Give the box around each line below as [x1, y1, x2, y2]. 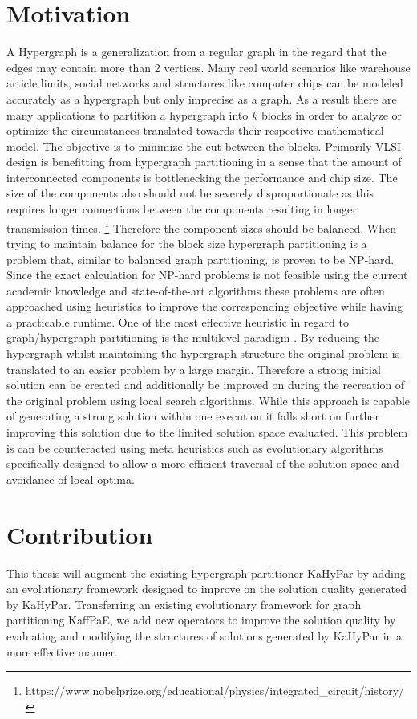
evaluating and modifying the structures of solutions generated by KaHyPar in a [6, 627, 403, 644]
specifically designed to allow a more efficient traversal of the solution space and [6, 455, 399, 472]
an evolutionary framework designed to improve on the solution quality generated [6, 580, 407, 597]
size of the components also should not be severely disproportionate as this [6, 185, 374, 201]
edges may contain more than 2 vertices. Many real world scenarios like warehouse [6, 59, 411, 75]
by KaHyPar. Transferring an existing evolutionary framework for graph [6, 595, 362, 612]
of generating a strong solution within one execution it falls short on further [6, 408, 379, 424]
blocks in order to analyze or [261, 106, 403, 123]
